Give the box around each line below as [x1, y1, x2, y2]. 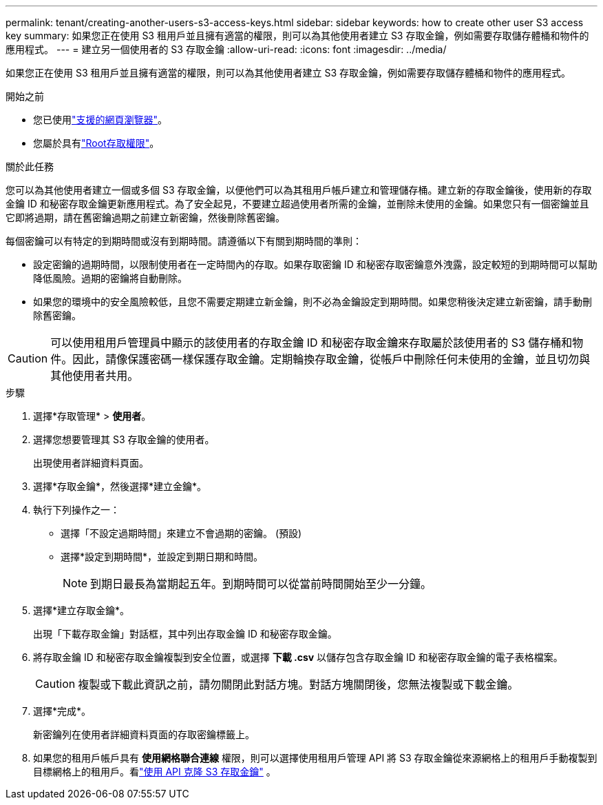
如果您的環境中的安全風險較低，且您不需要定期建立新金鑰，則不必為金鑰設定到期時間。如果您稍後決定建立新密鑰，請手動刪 [33, 296, 592, 307]
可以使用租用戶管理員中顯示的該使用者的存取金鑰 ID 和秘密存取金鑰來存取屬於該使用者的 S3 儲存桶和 [50, 336, 573, 349]
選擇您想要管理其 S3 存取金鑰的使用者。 [33, 434, 215, 445]
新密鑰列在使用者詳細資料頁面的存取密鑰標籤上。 [33, 728, 255, 740]
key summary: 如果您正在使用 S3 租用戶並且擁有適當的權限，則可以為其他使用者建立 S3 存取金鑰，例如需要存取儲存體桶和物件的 [6, 30, 589, 41]
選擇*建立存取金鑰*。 [33, 604, 130, 616]
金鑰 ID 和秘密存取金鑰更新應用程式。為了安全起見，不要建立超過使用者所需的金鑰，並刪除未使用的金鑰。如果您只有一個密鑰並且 [6, 198, 589, 210]
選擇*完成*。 [33, 705, 92, 717]
